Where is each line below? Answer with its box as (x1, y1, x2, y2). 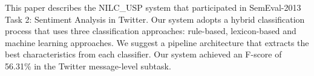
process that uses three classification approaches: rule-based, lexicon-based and (5, 25, 296, 37)
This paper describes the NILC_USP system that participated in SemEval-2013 (5, 1, 301, 13)
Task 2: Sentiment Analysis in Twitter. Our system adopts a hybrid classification (5, 13, 305, 25)
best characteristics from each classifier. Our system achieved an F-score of (5, 48, 282, 60)
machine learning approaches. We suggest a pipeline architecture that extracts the (5, 36, 309, 48)
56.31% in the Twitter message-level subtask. (5, 59, 171, 72)
